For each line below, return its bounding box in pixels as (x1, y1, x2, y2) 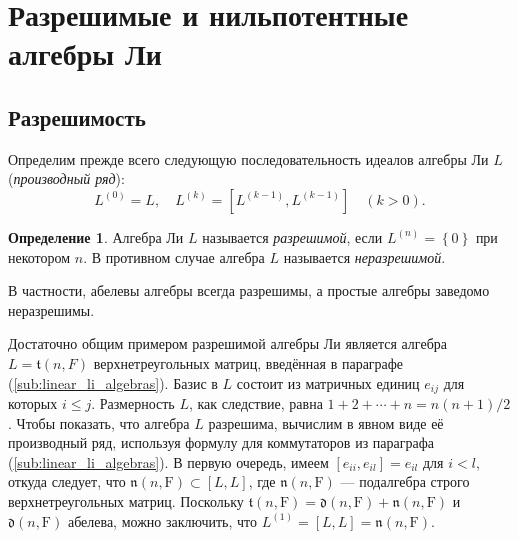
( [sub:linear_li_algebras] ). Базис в (8, 372, 218, 393)
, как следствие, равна (188, 392, 323, 413)
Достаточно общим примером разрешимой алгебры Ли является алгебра (8, 333, 447, 354)
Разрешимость (8, 101, 146, 132)
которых (8, 392, 58, 413)
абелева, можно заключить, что (67, 510, 258, 531)
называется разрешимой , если (202, 226, 383, 247)
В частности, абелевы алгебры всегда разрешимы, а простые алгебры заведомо (8, 280, 490, 301)
